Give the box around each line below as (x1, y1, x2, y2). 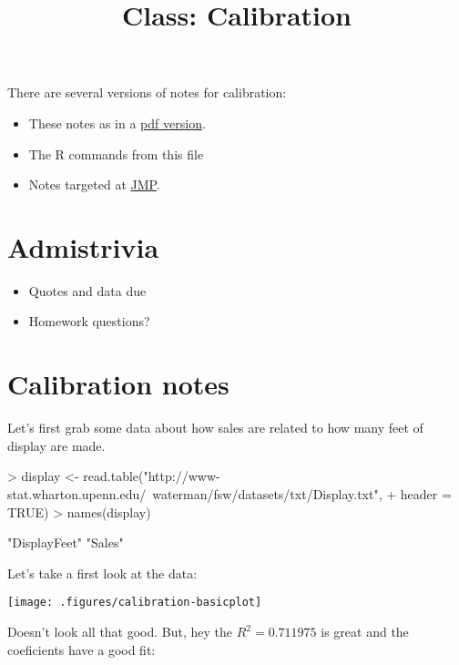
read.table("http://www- (83, 466, 220, 486)
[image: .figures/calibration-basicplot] (7, 596, 262, 609)
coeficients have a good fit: (7, 639, 156, 659)
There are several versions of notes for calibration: (7, 83, 287, 102)
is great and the (321, 622, 409, 640)
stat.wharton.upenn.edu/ (7, 484, 147, 503)
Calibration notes (7, 365, 229, 403)
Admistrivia (7, 228, 159, 265)
